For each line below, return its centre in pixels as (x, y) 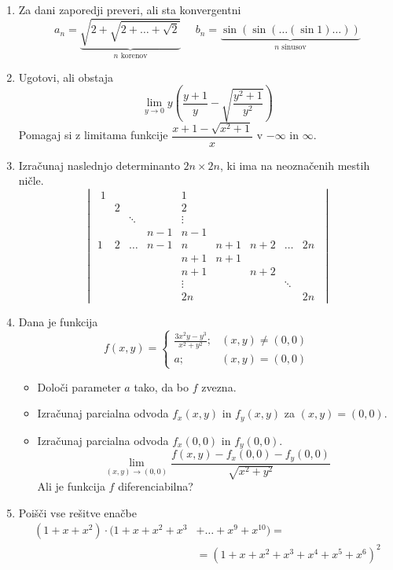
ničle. (31, 180)
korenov (134, 56)
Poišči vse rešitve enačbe (77, 512)
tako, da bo (162, 386)
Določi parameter (79, 386)
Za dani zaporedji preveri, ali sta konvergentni (130, 9)
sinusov (294, 47)
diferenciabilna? (156, 486)
